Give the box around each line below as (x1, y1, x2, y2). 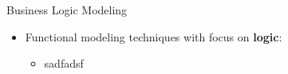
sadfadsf (44, 55, 84, 72)
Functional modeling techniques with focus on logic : (25, 28, 282, 45)
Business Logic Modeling (6, 2, 128, 18)
